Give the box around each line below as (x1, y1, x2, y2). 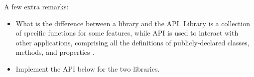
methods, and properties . (15, 47, 95, 57)
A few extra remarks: (4, 1, 69, 11)
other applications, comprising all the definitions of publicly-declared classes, (15, 37, 250, 47)
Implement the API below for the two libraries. (15, 63, 160, 74)
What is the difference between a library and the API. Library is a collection (15, 18, 250, 28)
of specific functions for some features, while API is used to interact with (15, 28, 239, 38)
